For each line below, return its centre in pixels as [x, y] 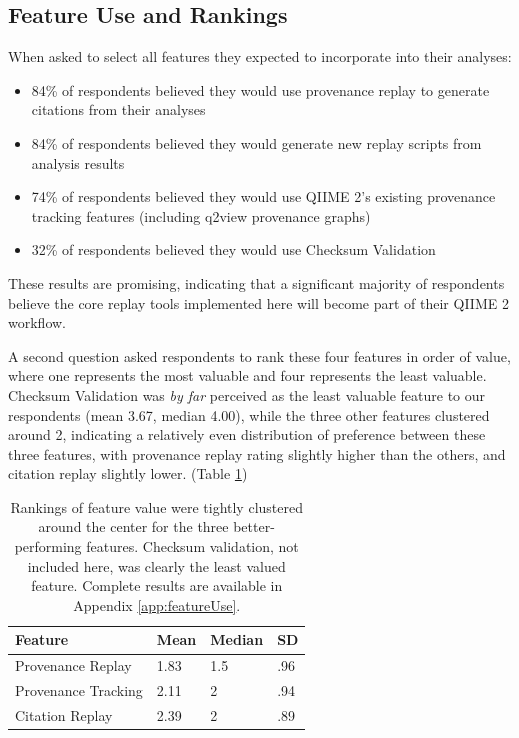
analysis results [78, 162]
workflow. [37, 322]
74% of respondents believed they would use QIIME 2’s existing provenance [263, 196]
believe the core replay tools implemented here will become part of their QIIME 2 [258, 302]
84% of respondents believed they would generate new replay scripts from [256, 142]
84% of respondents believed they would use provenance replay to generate [260, 89]
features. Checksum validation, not [192, 546]
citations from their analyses [118, 109]
